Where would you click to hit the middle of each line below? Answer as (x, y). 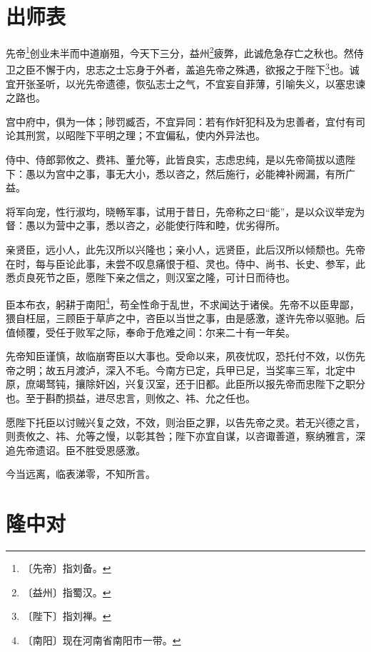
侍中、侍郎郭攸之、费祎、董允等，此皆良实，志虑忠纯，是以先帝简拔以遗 (176, 159)
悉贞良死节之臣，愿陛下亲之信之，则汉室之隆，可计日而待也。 (151, 277)
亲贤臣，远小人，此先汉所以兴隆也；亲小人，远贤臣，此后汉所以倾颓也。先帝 (185, 249)
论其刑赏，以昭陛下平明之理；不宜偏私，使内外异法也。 (136, 135)
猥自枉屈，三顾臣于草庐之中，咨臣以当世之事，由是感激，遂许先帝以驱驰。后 (185, 318)
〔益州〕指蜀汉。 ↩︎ (67, 592)
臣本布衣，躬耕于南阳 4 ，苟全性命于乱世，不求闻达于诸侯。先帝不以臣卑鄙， (183, 303)
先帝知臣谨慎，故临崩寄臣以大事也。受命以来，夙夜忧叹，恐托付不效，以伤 (181, 356)
